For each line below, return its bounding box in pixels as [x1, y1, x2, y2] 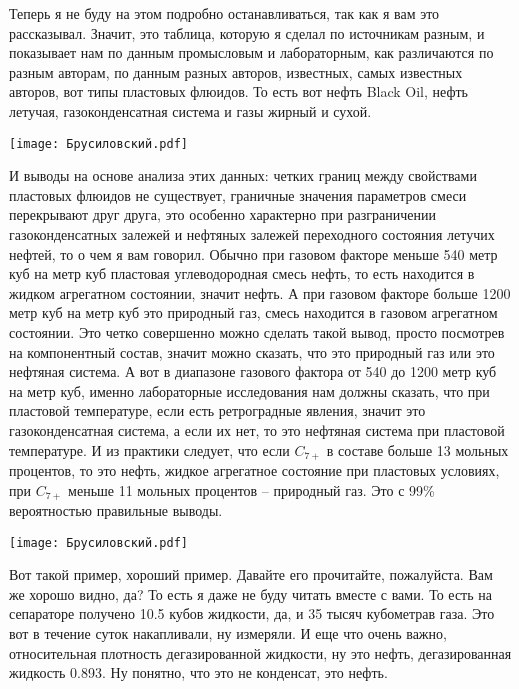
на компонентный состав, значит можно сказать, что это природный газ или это [9, 341, 495, 362]
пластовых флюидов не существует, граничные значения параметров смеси [9, 184, 467, 205]
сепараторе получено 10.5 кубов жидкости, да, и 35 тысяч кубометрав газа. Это [9, 603, 495, 624]
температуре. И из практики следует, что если [9, 439, 290, 460]
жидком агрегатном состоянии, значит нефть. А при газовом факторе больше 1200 [9, 282, 511, 303]
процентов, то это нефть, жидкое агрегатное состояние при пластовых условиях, [9, 459, 500, 480]
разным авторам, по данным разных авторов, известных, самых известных [9, 61, 463, 82]
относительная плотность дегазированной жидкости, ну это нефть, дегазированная [9, 642, 512, 663]
